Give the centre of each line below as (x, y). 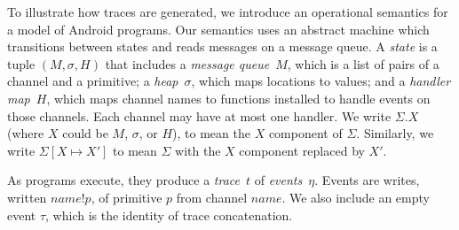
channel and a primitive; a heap (93, 81)
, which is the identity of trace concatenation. (169, 215)
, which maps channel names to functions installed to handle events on (238, 98)
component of (305, 133)
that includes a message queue (187, 63)
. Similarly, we (395, 133)
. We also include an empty (356, 197)
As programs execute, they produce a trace (123, 180)
